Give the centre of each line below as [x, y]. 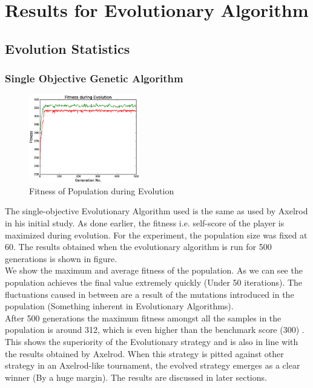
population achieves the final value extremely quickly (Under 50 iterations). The [154, 282]
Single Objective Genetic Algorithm [94, 78]
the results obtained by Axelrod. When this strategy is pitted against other [144, 353]
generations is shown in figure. [61, 258]
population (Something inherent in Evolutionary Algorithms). [119, 306]
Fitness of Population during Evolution [102, 190]
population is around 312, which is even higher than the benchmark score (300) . [155, 330]
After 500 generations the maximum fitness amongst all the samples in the [143, 317]
